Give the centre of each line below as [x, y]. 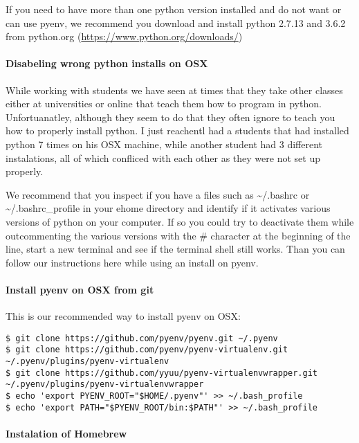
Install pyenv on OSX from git [80, 289]
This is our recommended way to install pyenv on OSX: [123, 316]
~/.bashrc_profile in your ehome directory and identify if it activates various [168, 208]
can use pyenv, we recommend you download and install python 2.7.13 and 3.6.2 [176, 22]
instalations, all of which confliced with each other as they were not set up [163, 157]
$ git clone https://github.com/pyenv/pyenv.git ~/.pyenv [142, 338]
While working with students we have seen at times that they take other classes [174, 90]
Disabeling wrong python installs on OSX [107, 63]
